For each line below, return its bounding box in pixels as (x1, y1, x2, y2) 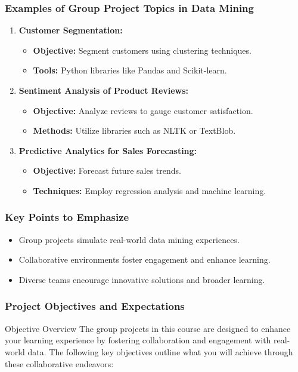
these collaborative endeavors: (5, 357, 114, 370)
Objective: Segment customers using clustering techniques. (33, 44, 252, 56)
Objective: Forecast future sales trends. (33, 164, 181, 177)
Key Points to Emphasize (5, 210, 129, 225)
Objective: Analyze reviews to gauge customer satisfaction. (33, 104, 253, 116)
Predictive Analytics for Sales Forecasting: (18, 144, 197, 156)
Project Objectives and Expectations (5, 299, 185, 313)
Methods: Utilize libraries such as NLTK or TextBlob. (33, 124, 236, 137)
